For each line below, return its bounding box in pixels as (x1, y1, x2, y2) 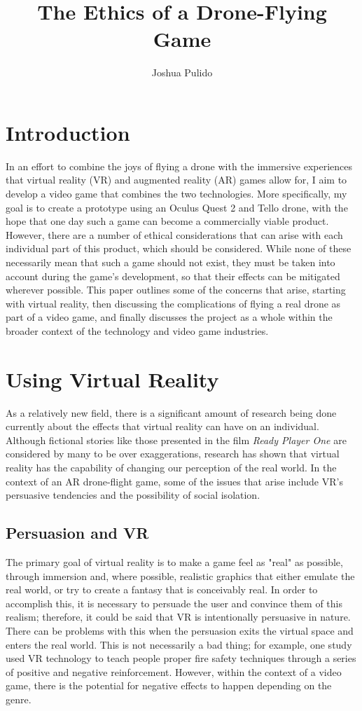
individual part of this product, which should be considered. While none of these (6, 241, 351, 256)
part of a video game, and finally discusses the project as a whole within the (6, 310, 333, 324)
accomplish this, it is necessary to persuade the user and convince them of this (6, 595, 342, 610)
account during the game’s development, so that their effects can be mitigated (6, 268, 340, 283)
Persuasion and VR (6, 522, 149, 544)
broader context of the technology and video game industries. (6, 323, 269, 338)
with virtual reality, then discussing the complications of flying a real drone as (6, 296, 341, 310)
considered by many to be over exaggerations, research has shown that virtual (6, 446, 340, 461)
